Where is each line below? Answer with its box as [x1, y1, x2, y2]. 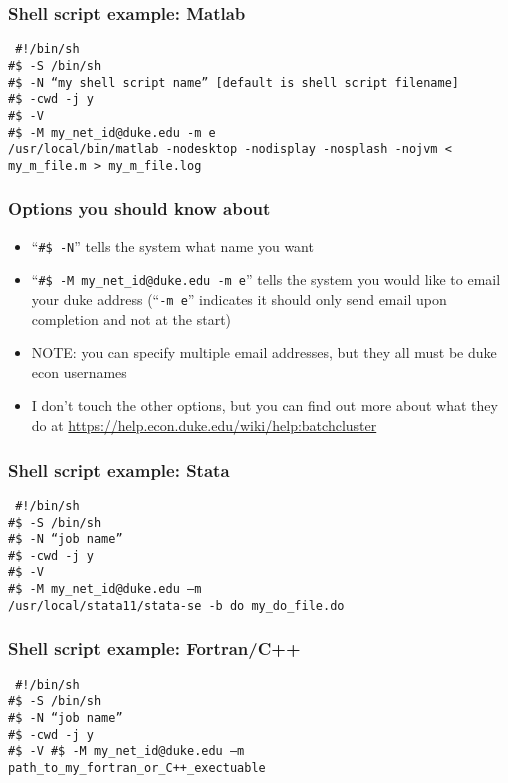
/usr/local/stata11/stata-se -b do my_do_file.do [8, 598, 345, 613]
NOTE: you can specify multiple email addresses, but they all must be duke [31, 342, 497, 363]
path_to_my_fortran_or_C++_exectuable [8, 760, 266, 775]
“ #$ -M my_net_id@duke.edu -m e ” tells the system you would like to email [31, 269, 501, 290]
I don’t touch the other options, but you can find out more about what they [31, 395, 498, 416]
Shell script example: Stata [8, 457, 230, 482]
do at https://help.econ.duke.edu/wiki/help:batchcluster [31, 415, 377, 436]
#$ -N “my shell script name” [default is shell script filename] [8, 75, 460, 90]
